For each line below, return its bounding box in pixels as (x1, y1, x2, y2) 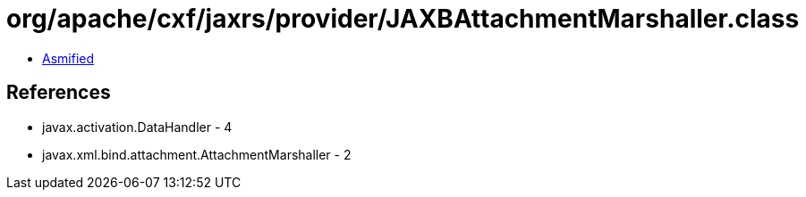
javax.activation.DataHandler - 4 (42, 119, 233, 135)
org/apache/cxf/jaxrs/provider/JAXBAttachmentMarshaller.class (6, 4, 800, 34)
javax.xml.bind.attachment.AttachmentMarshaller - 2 (42, 146, 352, 162)
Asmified (42, 50, 95, 66)
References (6, 81, 111, 104)
